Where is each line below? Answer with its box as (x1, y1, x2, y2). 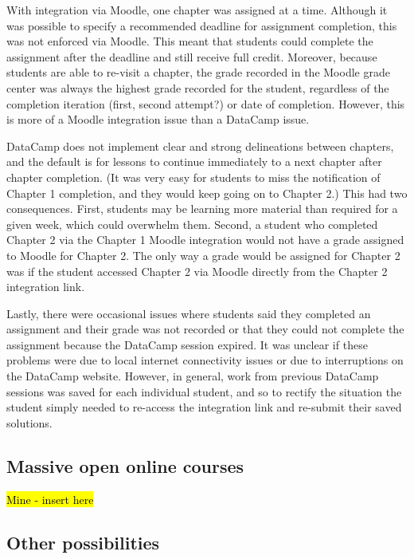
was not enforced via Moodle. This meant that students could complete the (6, 33, 373, 49)
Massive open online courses (6, 453, 244, 478)
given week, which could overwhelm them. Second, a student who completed (6, 215, 378, 232)
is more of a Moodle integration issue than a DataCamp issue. (6, 111, 310, 128)
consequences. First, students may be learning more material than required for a (6, 200, 398, 217)
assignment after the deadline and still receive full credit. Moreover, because (6, 48, 377, 65)
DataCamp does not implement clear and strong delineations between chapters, (6, 137, 394, 154)
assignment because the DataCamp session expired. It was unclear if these (6, 336, 368, 352)
